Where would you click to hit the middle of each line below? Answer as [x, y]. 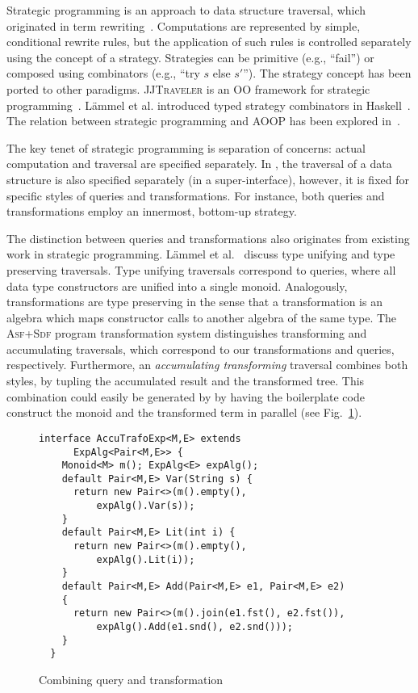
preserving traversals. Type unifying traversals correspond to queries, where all [201, 269]
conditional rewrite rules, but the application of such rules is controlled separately [209, 42]
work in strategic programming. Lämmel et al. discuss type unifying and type [201, 254]
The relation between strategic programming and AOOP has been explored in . [203, 121]
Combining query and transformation [131, 679]
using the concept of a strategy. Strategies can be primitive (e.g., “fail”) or [190, 57]
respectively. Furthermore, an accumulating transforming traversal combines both [207, 365]
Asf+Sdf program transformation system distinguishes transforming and [187, 333]
